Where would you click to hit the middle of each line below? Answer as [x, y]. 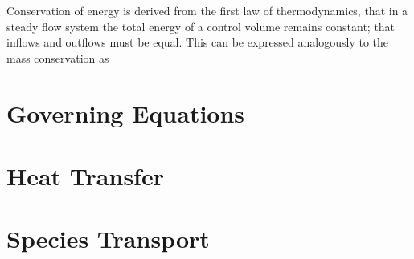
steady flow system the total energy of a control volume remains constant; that [201, 26]
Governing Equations [126, 113]
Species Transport [108, 239]
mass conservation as [58, 57]
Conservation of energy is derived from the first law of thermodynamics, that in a [207, 10]
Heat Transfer [85, 175]
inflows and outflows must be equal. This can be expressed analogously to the [198, 42]
